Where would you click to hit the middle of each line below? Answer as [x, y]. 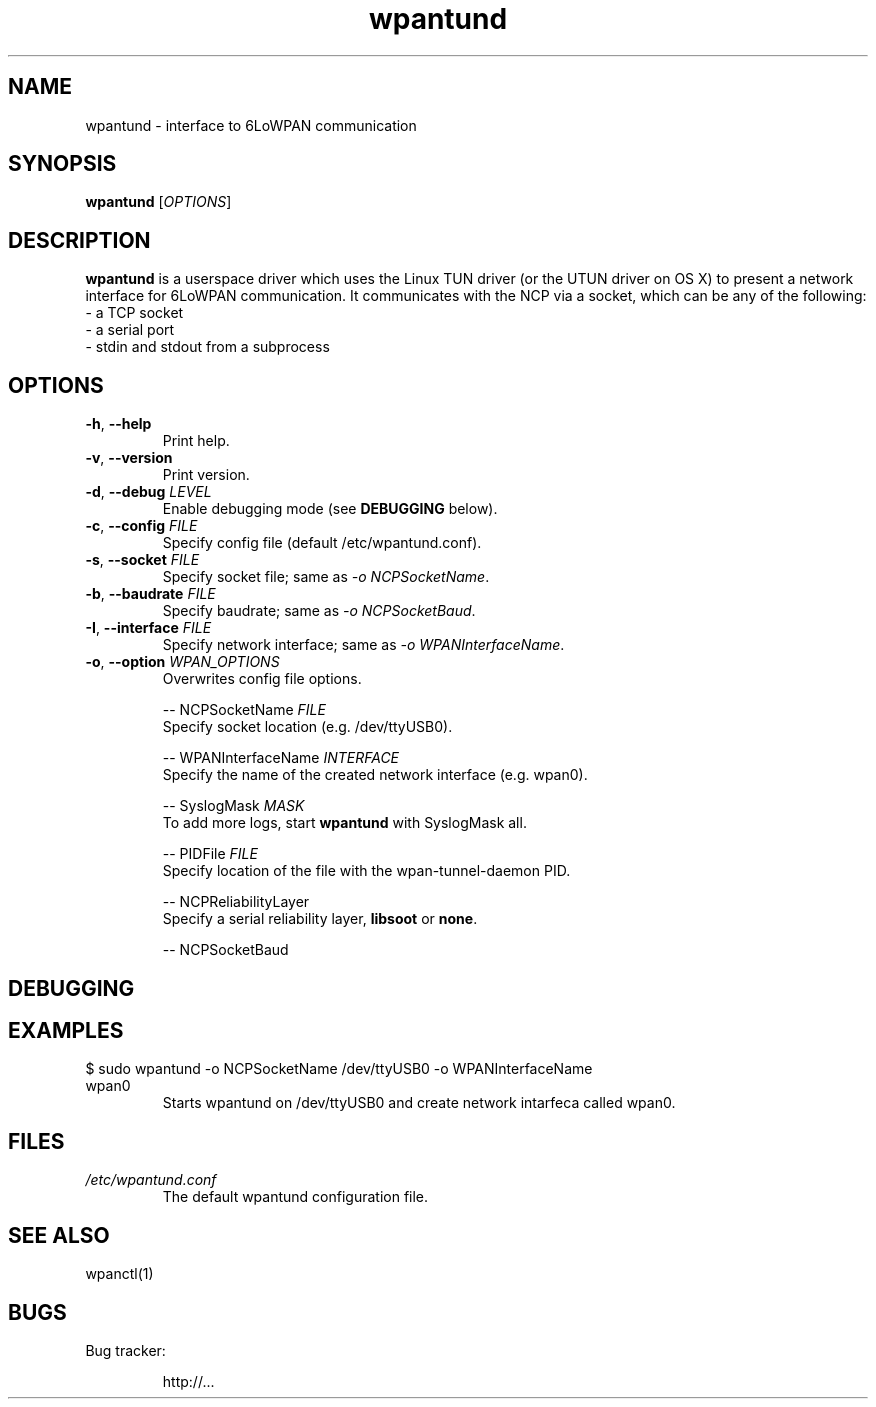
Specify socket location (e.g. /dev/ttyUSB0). [307, 727]
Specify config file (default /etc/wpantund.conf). [322, 543]
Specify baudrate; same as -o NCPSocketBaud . [319, 611]
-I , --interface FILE [148, 628]
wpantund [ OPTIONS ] [158, 202]
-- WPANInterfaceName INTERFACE [281, 758]
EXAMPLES [66, 1030]
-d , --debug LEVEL [148, 492]
